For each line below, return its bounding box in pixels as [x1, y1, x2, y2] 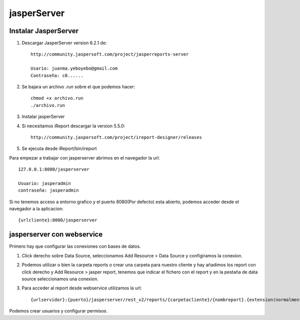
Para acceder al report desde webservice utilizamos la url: [21, 285, 142, 291]
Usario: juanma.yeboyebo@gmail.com [30, 66, 118, 71]
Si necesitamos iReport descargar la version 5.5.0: [21, 123, 125, 129]
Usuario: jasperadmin [18, 181, 71, 186]
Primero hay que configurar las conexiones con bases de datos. [9, 243, 141, 249]
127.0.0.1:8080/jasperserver [18, 167, 89, 173]
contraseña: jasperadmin [18, 188, 79, 193]
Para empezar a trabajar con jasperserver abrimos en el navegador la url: [9, 154, 160, 161]
